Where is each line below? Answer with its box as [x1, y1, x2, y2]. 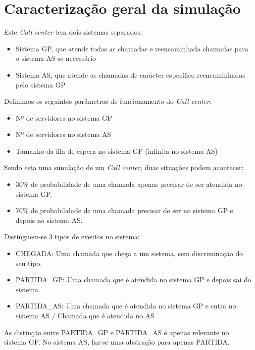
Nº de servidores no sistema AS [15, 129, 111, 139]
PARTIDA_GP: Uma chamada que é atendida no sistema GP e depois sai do [15, 274, 251, 285]
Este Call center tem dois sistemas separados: [4, 27, 142, 37]
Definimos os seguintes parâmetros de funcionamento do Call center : [4, 96, 211, 106]
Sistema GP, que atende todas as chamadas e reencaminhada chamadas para [15, 43, 249, 53]
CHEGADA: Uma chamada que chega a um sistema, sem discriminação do [15, 248, 243, 259]
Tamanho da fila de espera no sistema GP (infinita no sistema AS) [15, 145, 218, 156]
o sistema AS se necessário [15, 53, 96, 63]
